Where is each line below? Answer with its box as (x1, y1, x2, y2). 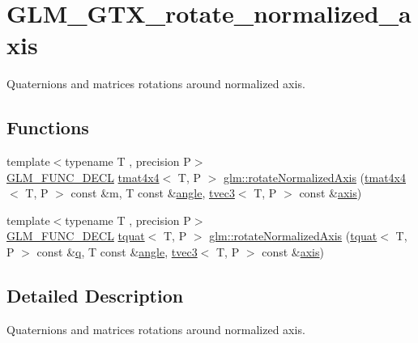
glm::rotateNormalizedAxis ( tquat (209, 227, 377, 244)
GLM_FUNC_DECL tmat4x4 (6, 168, 160, 185)
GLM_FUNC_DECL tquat (6, 227, 145, 244)
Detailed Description (6, 283, 184, 308)
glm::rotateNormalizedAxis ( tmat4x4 (224, 168, 407, 185)
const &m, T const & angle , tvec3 (70, 184, 235, 201)
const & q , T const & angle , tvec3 (36, 243, 198, 260)
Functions (6, 115, 89, 140)
